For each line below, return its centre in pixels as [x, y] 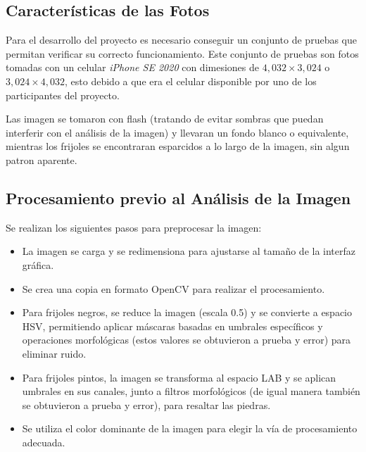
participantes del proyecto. [63, 95]
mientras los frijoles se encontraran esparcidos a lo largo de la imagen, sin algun [178, 146]
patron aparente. [42, 159]
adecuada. [44, 442]
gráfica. [38, 264]
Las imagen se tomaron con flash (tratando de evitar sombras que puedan [165, 119]
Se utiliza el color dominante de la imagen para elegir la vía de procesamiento [190, 428]
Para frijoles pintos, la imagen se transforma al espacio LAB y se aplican [179, 377]
